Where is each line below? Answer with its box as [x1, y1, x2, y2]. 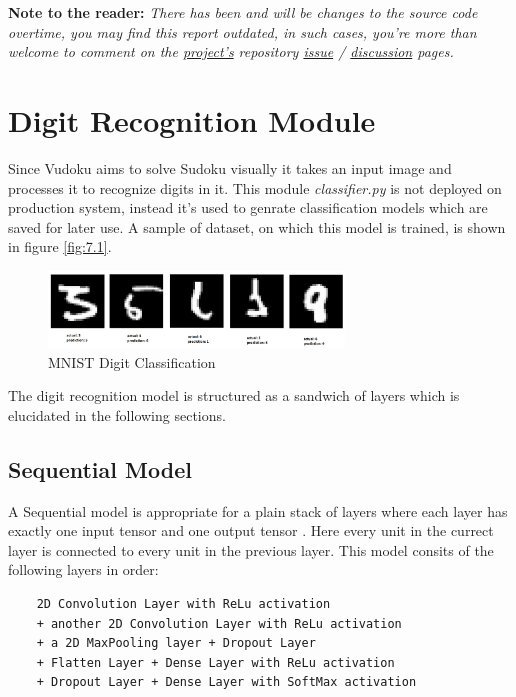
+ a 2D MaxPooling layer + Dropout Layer [36, 636, 316, 651]
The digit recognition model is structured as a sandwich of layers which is [8, 385, 460, 406]
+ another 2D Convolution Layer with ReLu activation [36, 616, 402, 631]
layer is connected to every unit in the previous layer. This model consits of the [8, 539, 494, 560]
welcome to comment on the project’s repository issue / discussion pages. [8, 41, 454, 62]
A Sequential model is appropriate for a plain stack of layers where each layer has [8, 500, 508, 521]
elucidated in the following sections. [8, 404, 226, 425]
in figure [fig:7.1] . [8, 236, 112, 257]
